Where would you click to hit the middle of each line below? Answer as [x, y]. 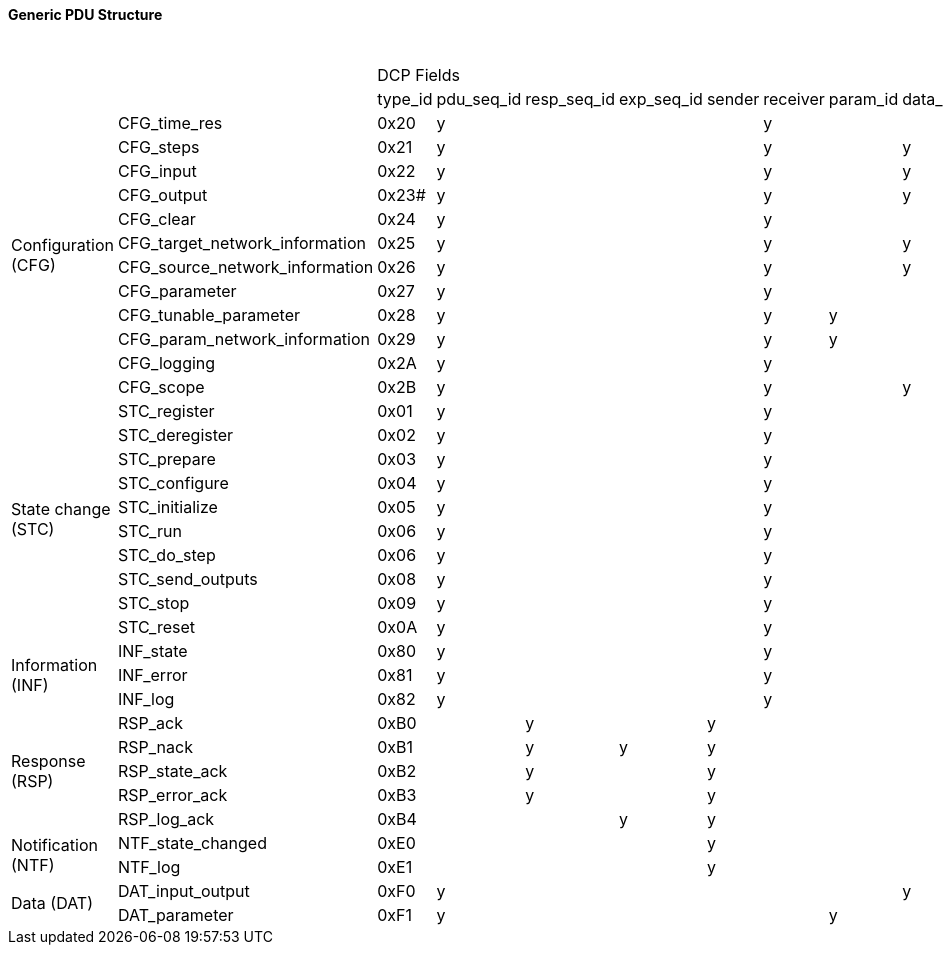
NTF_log [149, 866]
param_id [863, 98]
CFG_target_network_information [241, 242]
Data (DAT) [52, 902]
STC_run [149, 530]
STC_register [166, 410]
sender [733, 98]
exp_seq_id [661, 98]
